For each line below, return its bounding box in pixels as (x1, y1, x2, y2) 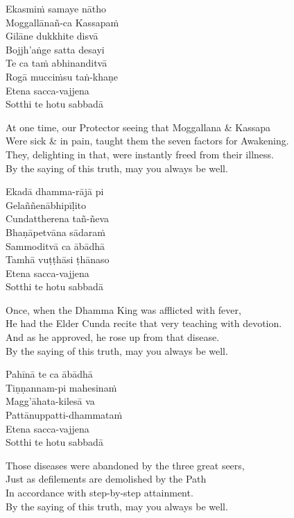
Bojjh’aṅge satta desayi (6, 42, 105, 56)
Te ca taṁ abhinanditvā (6, 56, 107, 70)
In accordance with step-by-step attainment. (6, 485, 193, 499)
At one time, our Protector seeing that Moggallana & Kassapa (6, 119, 271, 134)
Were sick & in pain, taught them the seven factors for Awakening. (6, 133, 289, 148)
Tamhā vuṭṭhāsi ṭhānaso (6, 252, 110, 267)
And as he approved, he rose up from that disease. (6, 330, 220, 344)
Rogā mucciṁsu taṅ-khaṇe (6, 69, 119, 83)
